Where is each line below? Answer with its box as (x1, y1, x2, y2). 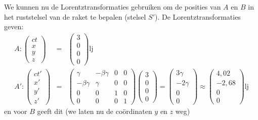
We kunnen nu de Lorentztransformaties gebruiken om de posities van (4, 2, 221, 12)
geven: (4, 21, 24, 32)
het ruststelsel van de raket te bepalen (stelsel (4, 11, 146, 22)
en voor (4, 106, 27, 116)
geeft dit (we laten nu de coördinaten (37, 106, 152, 116)
